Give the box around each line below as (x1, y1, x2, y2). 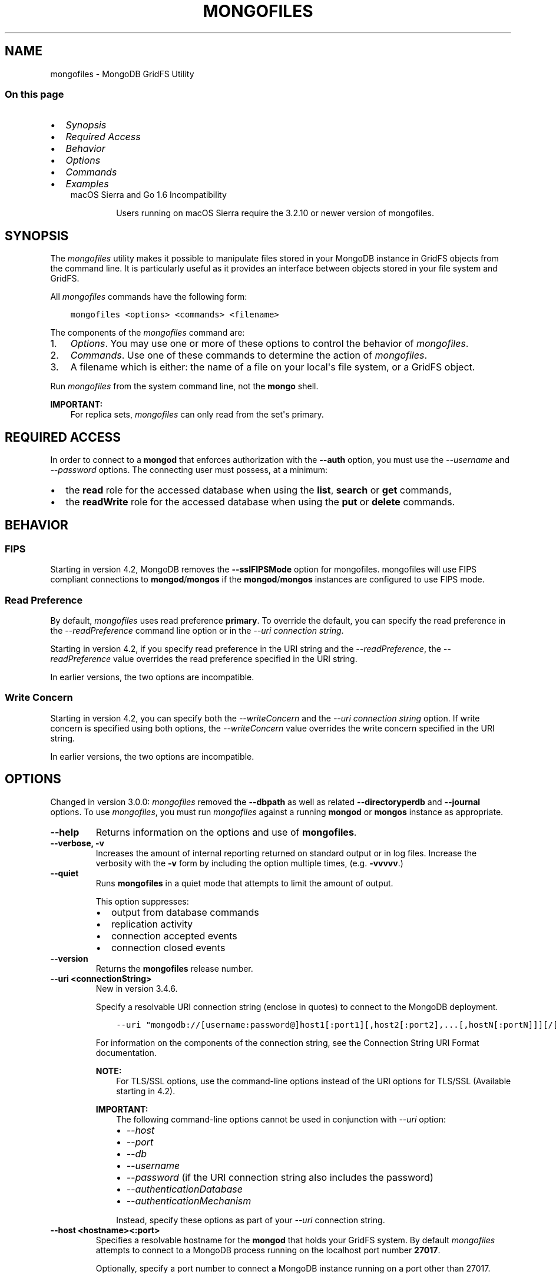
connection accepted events (111, 929, 237, 942)
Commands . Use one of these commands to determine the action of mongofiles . (70, 349, 427, 362)
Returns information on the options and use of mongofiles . (95, 826, 357, 838)
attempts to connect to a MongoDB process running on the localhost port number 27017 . (95, 1244, 441, 1255)
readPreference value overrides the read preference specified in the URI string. (50, 654, 358, 664)
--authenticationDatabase (126, 1183, 243, 1195)
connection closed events (111, 941, 226, 953)
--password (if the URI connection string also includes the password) (126, 1171, 433, 1183)
